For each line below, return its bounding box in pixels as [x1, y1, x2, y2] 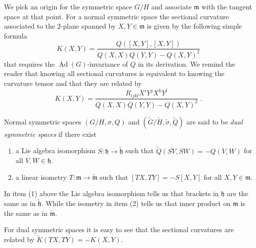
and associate [151, 1, 192, 11]
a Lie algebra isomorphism [15, 145, 96, 156]
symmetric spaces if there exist [4, 128, 97, 139]
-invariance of [87, 58, 128, 69]
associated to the [4, 21, 55, 31]
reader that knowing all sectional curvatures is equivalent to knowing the [4, 68, 225, 79]
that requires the [4, 58, 55, 69]
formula [4, 30, 27, 41]
